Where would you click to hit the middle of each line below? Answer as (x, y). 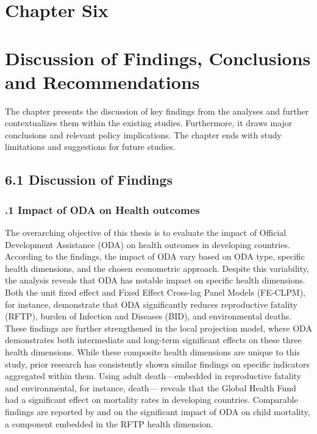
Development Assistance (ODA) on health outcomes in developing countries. (148, 244)
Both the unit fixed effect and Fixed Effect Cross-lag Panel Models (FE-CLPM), (155, 292)
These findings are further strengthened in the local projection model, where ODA (158, 328)
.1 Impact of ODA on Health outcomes (102, 209)
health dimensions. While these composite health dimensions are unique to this (152, 352)
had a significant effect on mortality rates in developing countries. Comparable (151, 400)
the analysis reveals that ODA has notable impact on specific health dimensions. (155, 280)
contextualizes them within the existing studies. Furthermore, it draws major (149, 123)
